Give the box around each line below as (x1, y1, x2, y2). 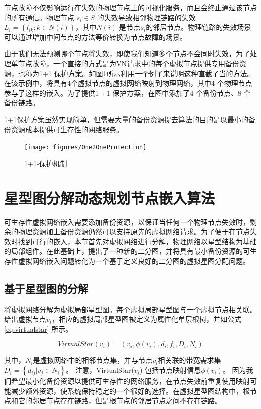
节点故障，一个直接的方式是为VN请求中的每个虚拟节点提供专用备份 (18, 58, 239, 68)
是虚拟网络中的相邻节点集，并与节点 (33, 355, 153, 365)
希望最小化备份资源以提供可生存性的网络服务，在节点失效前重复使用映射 (11, 376, 250, 386)
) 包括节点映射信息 (140, 365, 201, 375)
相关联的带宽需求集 (158, 355, 221, 365)
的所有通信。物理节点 (4, 12, 74, 22)
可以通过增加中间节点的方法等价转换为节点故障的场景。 (4, 31, 187, 42)
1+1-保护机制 (24, 158, 67, 168)
